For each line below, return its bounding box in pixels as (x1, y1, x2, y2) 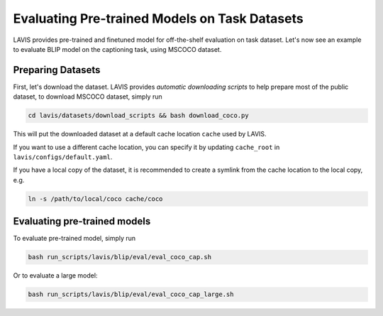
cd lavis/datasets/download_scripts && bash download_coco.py (28, 111, 249, 120)
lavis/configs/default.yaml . (13, 153, 113, 161)
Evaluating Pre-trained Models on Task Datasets (13, 11, 304, 26)
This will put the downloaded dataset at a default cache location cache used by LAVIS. (13, 130, 267, 138)
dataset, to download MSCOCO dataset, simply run (13, 92, 162, 101)
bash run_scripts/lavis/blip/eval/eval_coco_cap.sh (28, 253, 212, 261)
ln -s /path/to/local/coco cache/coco (28, 195, 163, 202)
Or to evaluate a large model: (13, 271, 98, 280)
